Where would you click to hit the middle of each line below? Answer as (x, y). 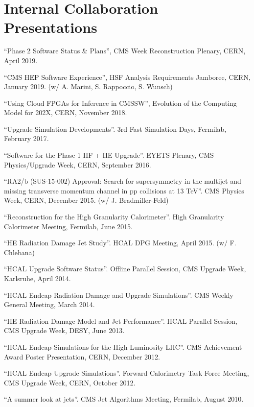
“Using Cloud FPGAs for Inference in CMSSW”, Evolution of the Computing (120, 103)
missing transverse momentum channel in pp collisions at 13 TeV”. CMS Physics (124, 190)
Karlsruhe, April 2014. (37, 278)
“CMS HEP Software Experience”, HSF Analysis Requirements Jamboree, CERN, (127, 77)
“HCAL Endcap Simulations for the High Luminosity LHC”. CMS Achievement (123, 347)
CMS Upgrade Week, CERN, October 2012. (70, 382)
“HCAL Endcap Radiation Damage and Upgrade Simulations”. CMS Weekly (119, 295)
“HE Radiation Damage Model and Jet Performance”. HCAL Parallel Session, (121, 321)
